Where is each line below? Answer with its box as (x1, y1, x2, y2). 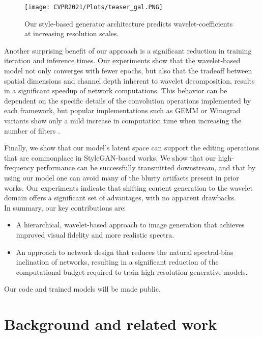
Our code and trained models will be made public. (4, 283, 161, 294)
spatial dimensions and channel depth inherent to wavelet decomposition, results (4, 75, 255, 86)
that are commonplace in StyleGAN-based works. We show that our (4, 152, 216, 163)
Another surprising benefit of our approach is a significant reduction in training (4, 45, 252, 56)
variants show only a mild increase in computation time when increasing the (4, 115, 242, 125)
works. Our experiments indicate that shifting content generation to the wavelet (4, 182, 253, 193)
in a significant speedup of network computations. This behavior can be (4, 85, 227, 96)
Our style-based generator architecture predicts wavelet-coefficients (24, 18, 233, 29)
